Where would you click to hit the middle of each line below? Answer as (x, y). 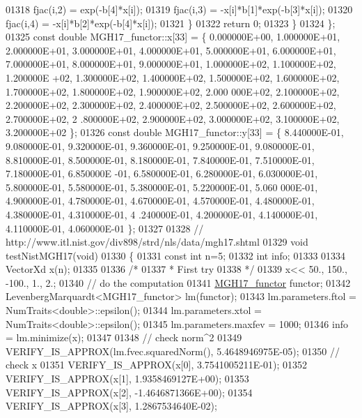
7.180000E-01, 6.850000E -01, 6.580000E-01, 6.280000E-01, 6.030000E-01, (162, 173)
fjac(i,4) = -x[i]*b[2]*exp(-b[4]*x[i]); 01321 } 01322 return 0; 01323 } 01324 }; (171, 23)
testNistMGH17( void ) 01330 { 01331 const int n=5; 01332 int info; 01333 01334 (176, 255)
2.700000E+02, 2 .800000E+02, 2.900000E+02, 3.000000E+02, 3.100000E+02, (173, 118)
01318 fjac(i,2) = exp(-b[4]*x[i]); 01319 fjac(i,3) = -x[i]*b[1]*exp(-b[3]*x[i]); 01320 (179, 9)
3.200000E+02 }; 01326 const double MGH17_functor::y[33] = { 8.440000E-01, (175, 132)
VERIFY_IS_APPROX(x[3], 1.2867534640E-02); (111, 406)
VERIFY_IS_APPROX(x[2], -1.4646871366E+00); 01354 (129, 392)
